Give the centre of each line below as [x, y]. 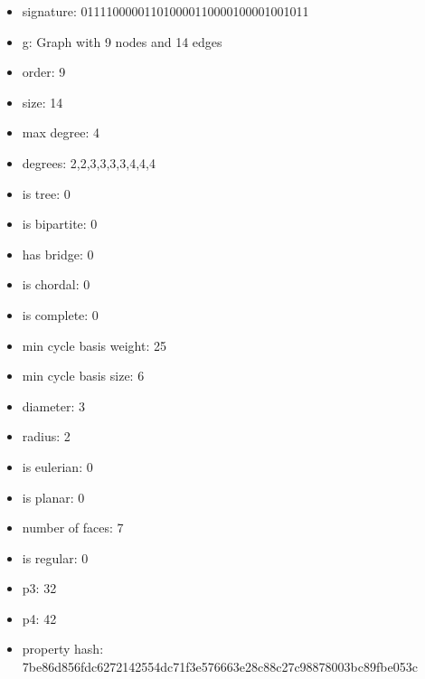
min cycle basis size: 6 [83, 376]
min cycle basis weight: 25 [94, 345]
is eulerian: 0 [57, 466]
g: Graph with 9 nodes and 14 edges [122, 41]
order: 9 [44, 72]
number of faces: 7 [73, 528]
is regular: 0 [55, 557]
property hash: [63, 649]
